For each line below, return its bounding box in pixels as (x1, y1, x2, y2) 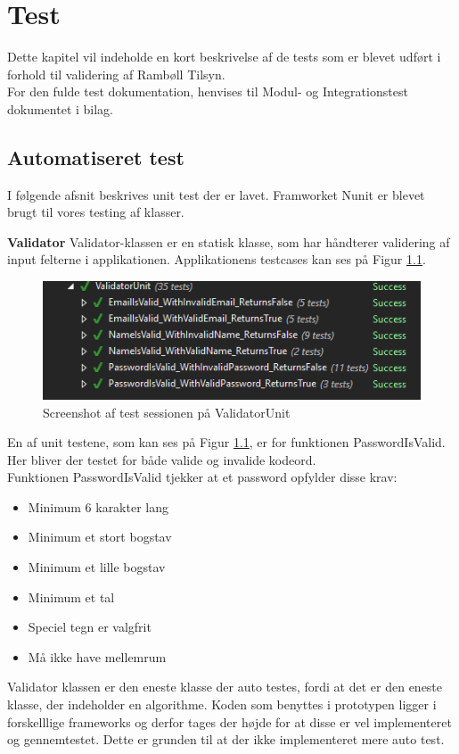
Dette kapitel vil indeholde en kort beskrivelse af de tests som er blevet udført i (7, 47, 441, 66)
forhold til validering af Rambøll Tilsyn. (7, 64, 225, 83)
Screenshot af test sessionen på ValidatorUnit (43, 402, 291, 421)
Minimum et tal (28, 587, 115, 606)
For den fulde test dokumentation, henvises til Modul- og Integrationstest (7, 82, 408, 101)
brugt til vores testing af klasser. (7, 203, 184, 221)
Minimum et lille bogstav (28, 558, 166, 576)
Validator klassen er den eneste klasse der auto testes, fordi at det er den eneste (7, 677, 443, 696)
